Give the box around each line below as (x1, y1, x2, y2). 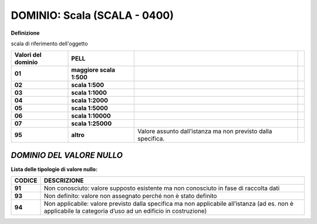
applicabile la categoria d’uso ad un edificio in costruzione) (43, 207, 207, 215)
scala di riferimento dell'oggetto (11, 40, 88, 47)
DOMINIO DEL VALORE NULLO (11, 150, 123, 160)
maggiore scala (71, 66, 116, 74)
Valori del (14, 51, 42, 59)
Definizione (11, 29, 40, 36)
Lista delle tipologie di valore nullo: (11, 165, 98, 173)
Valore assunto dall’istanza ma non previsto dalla (137, 127, 272, 135)
